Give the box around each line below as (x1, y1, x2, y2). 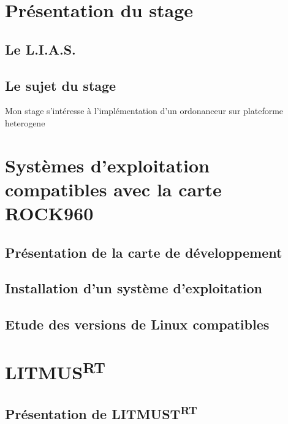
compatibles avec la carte (5, 176, 222, 201)
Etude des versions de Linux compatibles (5, 315, 270, 334)
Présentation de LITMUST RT (5, 401, 197, 423)
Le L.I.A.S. (5, 39, 76, 58)
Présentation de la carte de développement (5, 242, 282, 261)
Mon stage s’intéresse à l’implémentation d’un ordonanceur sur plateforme (5, 104, 284, 117)
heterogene (5, 116, 45, 129)
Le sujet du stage (5, 75, 116, 94)
